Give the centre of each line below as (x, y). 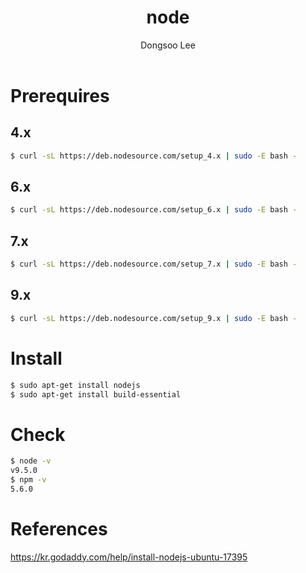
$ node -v (31, 461)
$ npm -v (28, 480)
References (59, 529)
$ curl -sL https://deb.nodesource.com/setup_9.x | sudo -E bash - (154, 318)
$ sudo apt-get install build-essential (96, 394)
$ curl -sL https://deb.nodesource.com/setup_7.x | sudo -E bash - (154, 264)
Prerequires (60, 95)
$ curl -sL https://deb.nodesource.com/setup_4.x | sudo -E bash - (154, 156)
